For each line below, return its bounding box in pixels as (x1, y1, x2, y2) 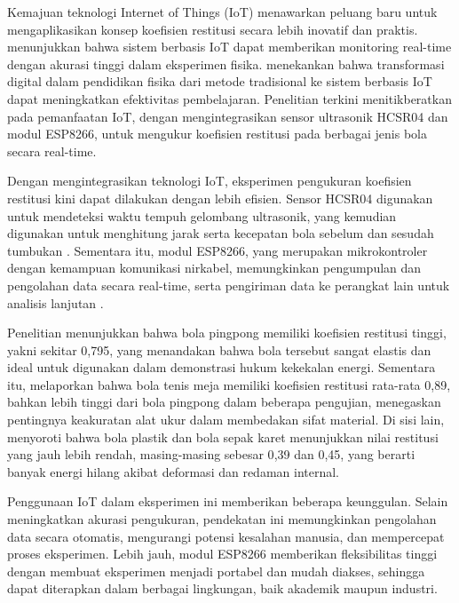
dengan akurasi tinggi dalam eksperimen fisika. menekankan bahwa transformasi (7, 54, 445, 73)
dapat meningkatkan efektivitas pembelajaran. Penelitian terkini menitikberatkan (7, 89, 452, 107)
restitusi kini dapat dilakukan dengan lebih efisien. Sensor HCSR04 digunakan (7, 188, 433, 207)
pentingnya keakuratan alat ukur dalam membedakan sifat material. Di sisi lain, (7, 410, 445, 429)
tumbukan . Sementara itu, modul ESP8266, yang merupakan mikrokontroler (7, 241, 428, 259)
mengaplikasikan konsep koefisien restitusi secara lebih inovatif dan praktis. (7, 20, 418, 38)
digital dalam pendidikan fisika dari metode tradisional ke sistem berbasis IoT (7, 72, 432, 91)
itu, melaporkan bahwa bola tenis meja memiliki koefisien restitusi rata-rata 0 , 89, (7, 375, 451, 393)
